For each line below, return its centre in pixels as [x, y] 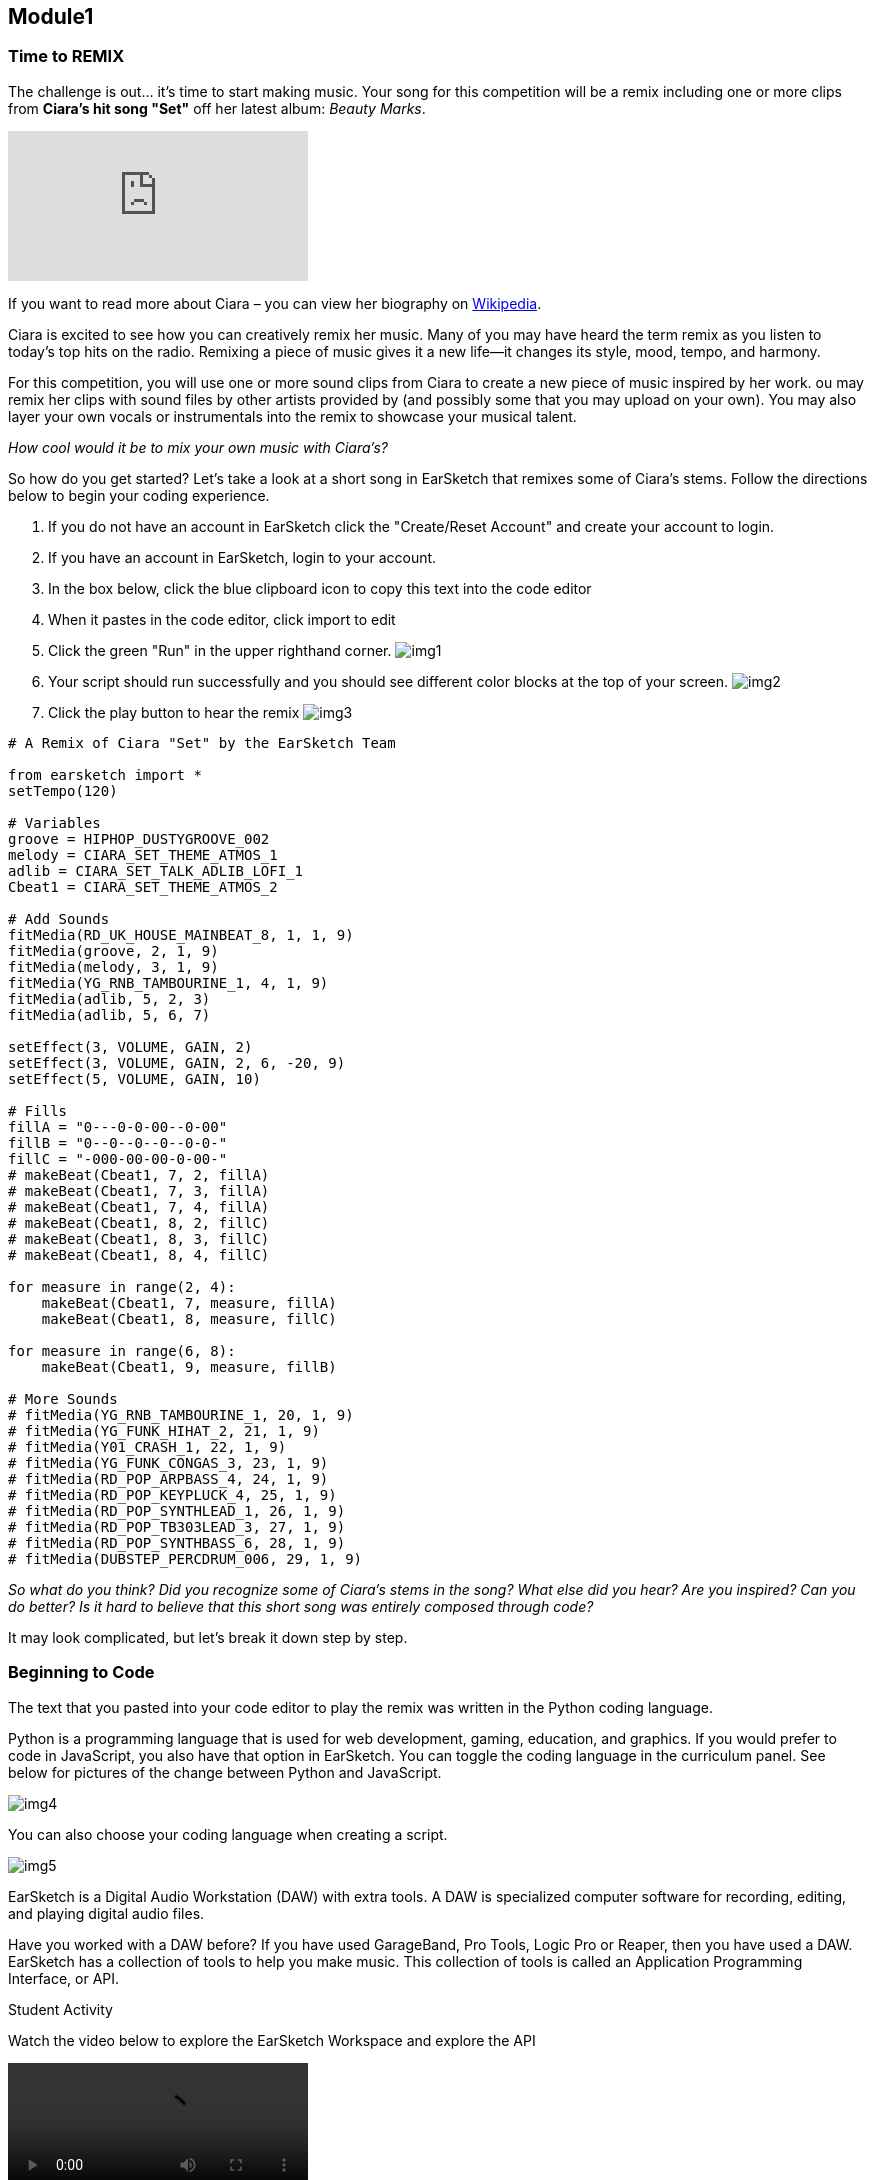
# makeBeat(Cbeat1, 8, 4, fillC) [139, 1254]
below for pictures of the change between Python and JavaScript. [225, 1772]
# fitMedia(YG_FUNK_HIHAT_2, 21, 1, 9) [164, 1430]
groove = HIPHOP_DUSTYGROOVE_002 [139, 838]
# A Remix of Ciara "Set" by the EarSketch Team [202, 742]
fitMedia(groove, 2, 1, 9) [113, 950]
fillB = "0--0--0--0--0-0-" [118, 1142]
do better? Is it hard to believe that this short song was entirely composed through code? [301, 1606]
